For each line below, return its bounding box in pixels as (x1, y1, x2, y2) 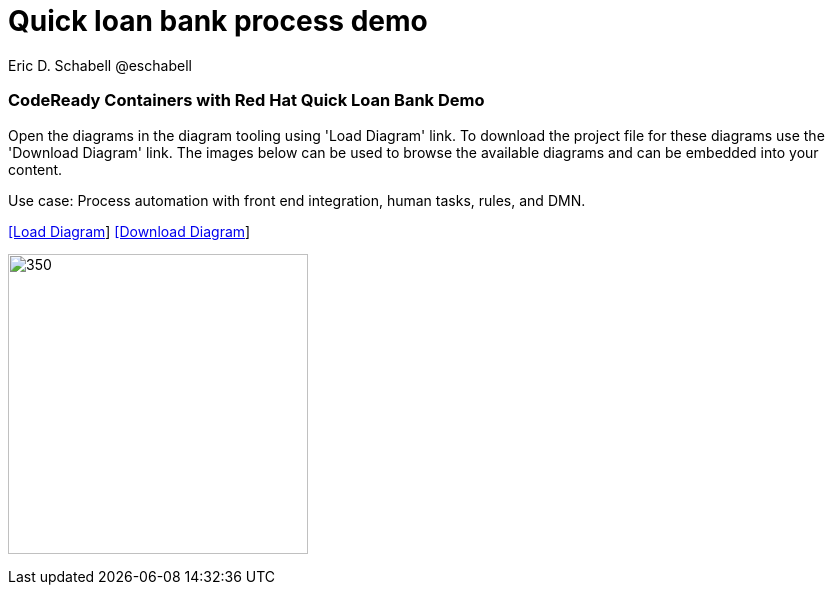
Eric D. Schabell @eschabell (8, 56, 192, 74)
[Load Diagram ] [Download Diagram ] (8, 222, 251, 240)
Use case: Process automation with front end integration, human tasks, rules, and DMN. (8, 191, 586, 209)
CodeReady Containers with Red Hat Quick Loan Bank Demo (8, 90, 485, 111)
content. (8, 160, 63, 178)
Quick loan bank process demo (8, 4, 428, 38)
